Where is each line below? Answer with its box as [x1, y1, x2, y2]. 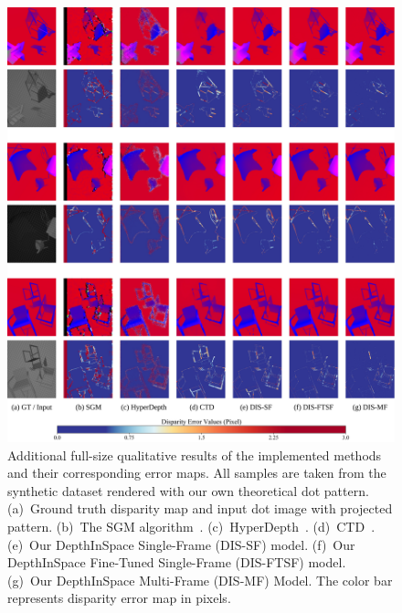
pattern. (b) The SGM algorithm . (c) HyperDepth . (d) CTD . [7, 517, 376, 536]
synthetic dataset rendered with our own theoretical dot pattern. [7, 481, 369, 500]
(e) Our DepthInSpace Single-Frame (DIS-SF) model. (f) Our [7, 534, 355, 554]
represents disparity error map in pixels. [7, 588, 231, 608]
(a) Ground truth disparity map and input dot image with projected [7, 499, 393, 518]
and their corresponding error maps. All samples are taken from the [7, 463, 386, 482]
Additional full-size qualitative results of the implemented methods [7, 445, 382, 464]
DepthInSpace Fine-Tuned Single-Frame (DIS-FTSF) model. [7, 553, 346, 572]
